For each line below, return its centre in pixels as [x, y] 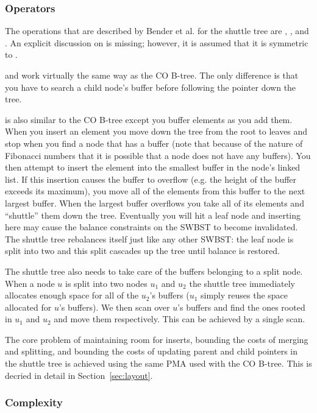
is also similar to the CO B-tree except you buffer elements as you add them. [149, 119]
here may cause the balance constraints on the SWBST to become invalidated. [151, 227]
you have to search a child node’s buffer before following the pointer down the [151, 87]
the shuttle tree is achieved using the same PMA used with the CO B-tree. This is [158, 363]
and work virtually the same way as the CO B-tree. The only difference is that [152, 75]
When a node [30, 283]
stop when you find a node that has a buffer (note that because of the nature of [154, 143]
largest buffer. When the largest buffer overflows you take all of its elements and [155, 203]
